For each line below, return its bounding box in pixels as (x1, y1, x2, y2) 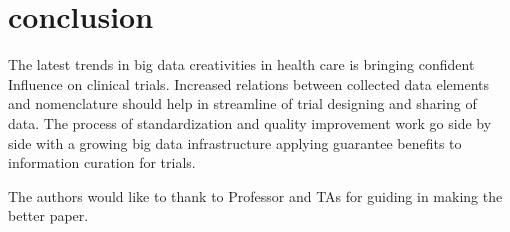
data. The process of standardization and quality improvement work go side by (8, 112, 492, 133)
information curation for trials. (8, 152, 196, 173)
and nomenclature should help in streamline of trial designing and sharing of (8, 93, 477, 114)
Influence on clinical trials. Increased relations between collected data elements (8, 73, 490, 94)
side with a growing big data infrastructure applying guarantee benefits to (8, 132, 462, 153)
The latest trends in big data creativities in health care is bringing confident (8, 54, 475, 75)
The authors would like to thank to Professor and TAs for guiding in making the (8, 185, 503, 206)
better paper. (8, 205, 89, 226)
